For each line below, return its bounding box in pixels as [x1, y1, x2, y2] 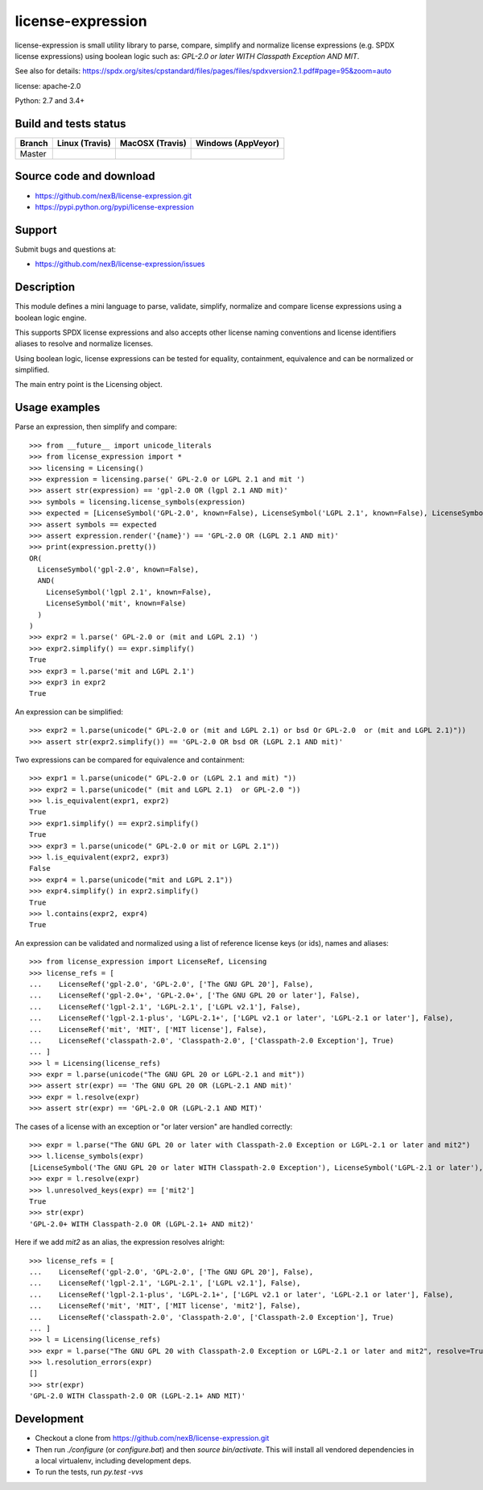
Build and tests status [14, 117, 126, 131]
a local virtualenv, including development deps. [35, 1455, 192, 1465]
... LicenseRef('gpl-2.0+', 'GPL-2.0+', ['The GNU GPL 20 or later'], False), [29, 991, 361, 1000]
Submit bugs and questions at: [14, 244, 117, 254]
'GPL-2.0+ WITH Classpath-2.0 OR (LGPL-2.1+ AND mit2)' [29, 1219, 254, 1229]
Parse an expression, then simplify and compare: [14, 422, 177, 431]
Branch [19, 138, 48, 149]
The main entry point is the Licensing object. [14, 380, 163, 389]
